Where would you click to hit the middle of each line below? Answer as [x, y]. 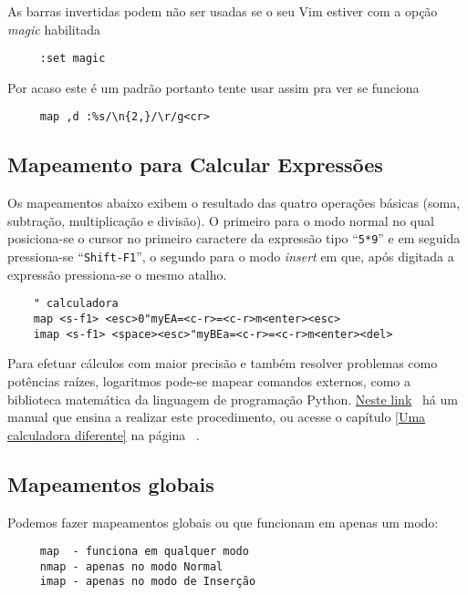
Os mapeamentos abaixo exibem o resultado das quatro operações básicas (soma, [234, 203]
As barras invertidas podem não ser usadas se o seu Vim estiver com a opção [223, 11]
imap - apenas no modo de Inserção [148, 582]
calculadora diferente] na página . [104, 434]
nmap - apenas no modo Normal [131, 566]
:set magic [73, 59]
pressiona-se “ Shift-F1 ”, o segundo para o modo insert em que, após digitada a [231, 256]
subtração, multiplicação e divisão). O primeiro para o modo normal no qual [221, 220]
